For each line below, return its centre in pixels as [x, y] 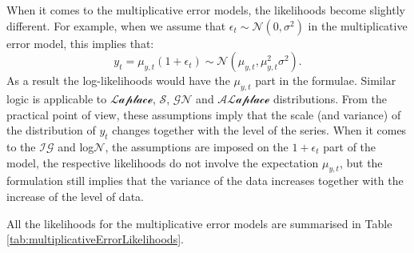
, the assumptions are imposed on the [197, 146]
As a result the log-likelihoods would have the [118, 80]
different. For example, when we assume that [116, 25]
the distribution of [51, 130]
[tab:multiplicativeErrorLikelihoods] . [95, 239]
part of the [350, 146]
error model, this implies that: [80, 43]
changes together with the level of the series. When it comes [259, 130]
